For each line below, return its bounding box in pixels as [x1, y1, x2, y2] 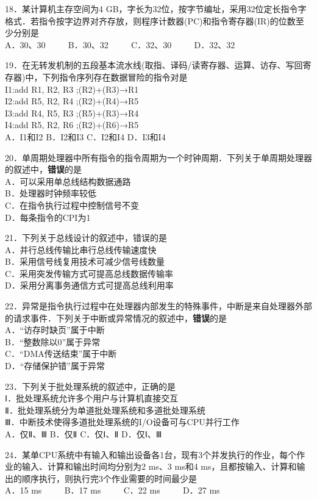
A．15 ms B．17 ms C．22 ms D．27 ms [5, 484, 220, 497]
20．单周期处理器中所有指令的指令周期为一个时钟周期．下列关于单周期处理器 [5, 151, 312, 163]
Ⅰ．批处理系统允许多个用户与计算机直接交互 [5, 392, 179, 404]
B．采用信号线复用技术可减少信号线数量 [5, 255, 165, 268]
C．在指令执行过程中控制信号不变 [5, 198, 140, 211]
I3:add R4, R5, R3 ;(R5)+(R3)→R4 [5, 106, 139, 119]
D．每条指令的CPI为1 [5, 210, 91, 223]
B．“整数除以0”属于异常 [5, 335, 101, 348]
